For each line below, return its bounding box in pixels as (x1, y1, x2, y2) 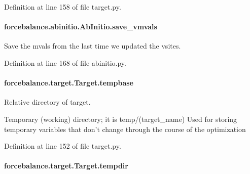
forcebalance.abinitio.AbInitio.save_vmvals (4, 21, 157, 32)
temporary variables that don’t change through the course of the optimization (4, 123, 246, 134)
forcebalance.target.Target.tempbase (4, 77, 133, 88)
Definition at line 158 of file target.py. (4, 2, 121, 12)
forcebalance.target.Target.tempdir (4, 160, 128, 171)
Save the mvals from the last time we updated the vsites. (4, 40, 181, 51)
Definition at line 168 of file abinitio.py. (4, 57, 126, 68)
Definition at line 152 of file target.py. (4, 141, 121, 151)
